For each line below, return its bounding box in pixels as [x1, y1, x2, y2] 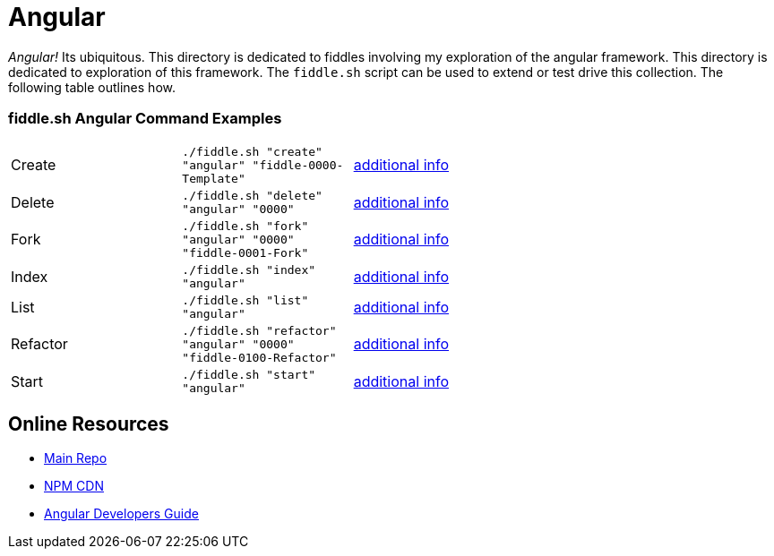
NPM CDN [44, 478, 104, 494]
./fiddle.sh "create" [182, 144, 322, 158]
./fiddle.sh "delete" [182, 188, 322, 202]
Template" [182, 171, 245, 185]
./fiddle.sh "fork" [182, 218, 309, 233]
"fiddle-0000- [252, 158, 344, 172]
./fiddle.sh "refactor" [182, 323, 337, 338]
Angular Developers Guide [44, 506, 199, 522]
